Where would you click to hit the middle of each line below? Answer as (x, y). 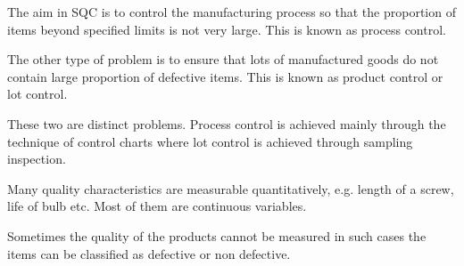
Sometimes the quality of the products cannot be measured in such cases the (217, 235)
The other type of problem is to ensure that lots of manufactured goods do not (223, 59)
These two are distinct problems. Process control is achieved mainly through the (227, 123)
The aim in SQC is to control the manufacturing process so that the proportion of (232, 12)
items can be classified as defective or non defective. (149, 253)
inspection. (37, 159)
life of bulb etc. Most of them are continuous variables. (157, 206)
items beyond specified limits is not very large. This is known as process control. (227, 29)
